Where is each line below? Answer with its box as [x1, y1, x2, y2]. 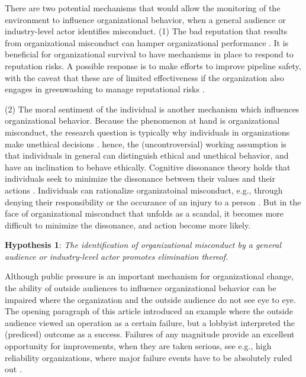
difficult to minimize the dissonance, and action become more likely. [5, 218, 251, 231]
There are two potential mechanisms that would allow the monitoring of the [5, 2, 281, 14]
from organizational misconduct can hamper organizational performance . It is [5, 36, 289, 49]
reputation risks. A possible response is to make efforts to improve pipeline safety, [5, 59, 301, 72]
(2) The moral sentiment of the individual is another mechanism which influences [5, 102, 299, 115]
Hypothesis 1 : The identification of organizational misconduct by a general [5, 239, 282, 251]
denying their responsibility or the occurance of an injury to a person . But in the [5, 195, 301, 208]
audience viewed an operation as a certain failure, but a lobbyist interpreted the [5, 316, 295, 328]
